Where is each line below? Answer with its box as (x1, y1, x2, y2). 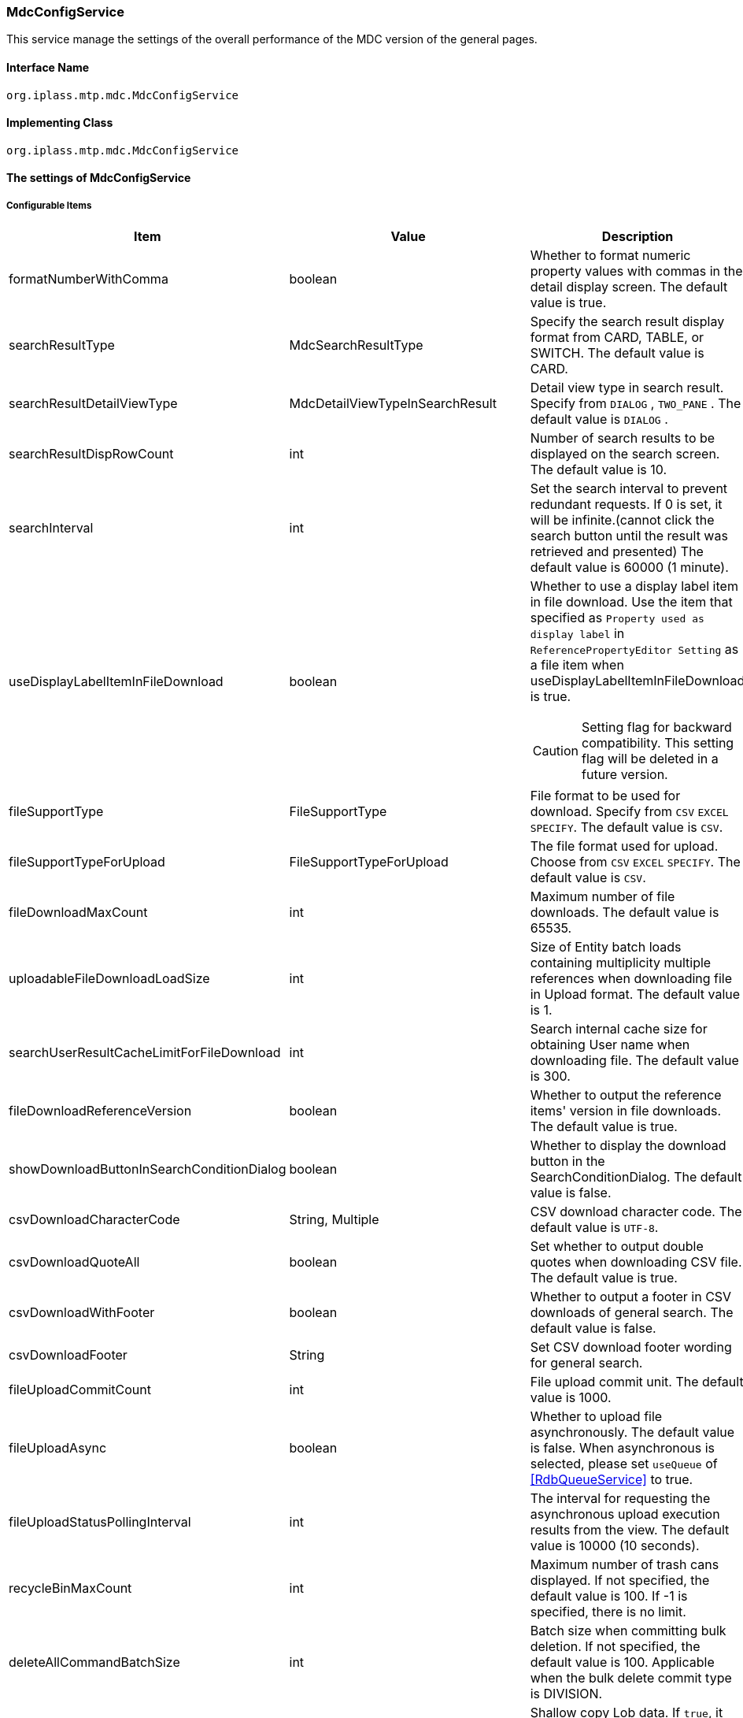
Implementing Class (6, 116, 113, 130)
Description (601, 228, 674, 245)
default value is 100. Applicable (530, 1654, 715, 1671)
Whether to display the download (530, 1137, 726, 1154)
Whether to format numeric (530, 247, 691, 264)
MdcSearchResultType (289, 337, 423, 354)
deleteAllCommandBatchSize (9, 1654, 180, 1671)
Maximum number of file (530, 889, 675, 905)
